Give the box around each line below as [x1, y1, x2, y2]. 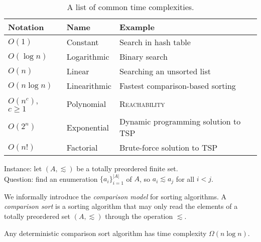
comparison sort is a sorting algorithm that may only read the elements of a [4, 201, 238, 211]
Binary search [119, 51, 168, 62]
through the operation [105, 211, 173, 221]
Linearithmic [66, 80, 111, 91]
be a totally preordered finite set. [76, 163, 178, 173]
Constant [66, 36, 99, 48]
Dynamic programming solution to [119, 115, 241, 127]
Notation [8, 21, 44, 33]
